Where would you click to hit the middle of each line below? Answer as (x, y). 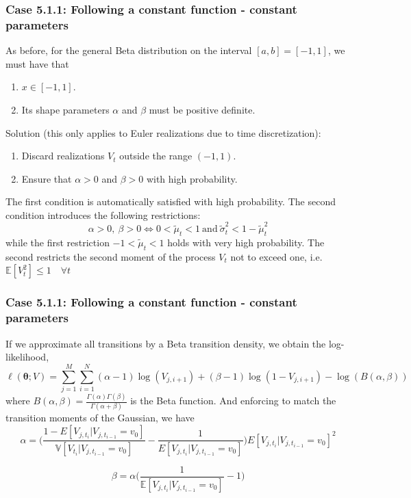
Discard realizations (63, 156)
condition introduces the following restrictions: (103, 214)
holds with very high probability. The (246, 242)
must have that (37, 63)
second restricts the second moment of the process (111, 256)
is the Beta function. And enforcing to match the (233, 401)
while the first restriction (58, 242)
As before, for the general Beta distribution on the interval (129, 50)
